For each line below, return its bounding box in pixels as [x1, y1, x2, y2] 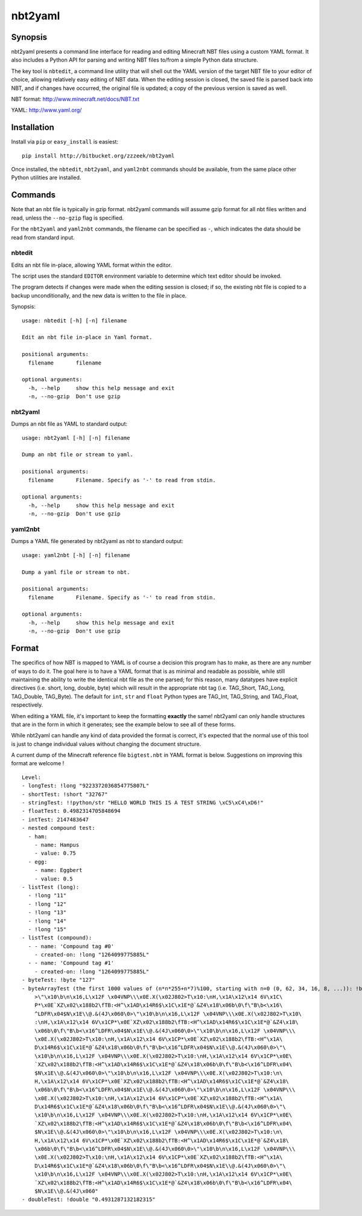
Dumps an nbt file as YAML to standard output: [11, 420, 128, 428]
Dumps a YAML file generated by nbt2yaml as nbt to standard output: [11, 538, 183, 545]
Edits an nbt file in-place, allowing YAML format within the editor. [11, 261, 172, 269]
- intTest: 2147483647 [22, 816, 89, 823]
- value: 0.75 [34, 850, 77, 857]
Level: [22, 774, 42, 781]
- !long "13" [28, 909, 67, 916]
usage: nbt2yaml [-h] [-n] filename [22, 435, 130, 441]
